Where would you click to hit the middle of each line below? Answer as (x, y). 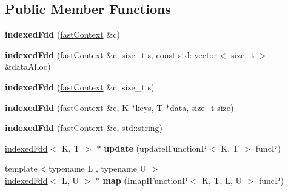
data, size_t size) (202, 107)
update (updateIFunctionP (155, 148)
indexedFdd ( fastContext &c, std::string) (84, 128)
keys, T (149, 107)
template (21, 168)
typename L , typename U (98, 168)
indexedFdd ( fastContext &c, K (67, 107)
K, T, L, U (222, 180)
